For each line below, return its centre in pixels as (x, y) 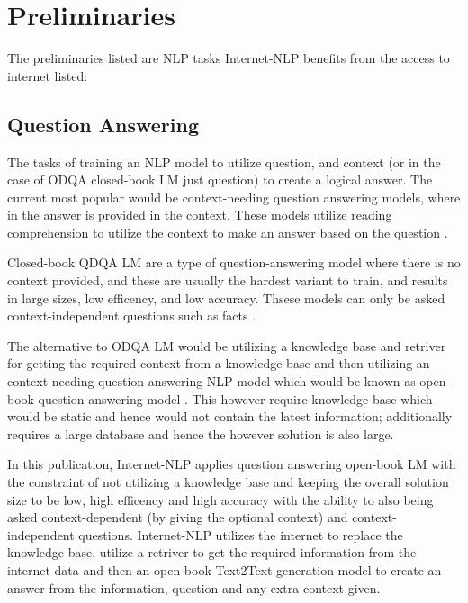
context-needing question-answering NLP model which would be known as (211, 381)
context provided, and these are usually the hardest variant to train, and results (228, 280)
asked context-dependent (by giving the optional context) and (178, 517)
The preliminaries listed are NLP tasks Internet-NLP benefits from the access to (229, 58)
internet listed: (48, 75)
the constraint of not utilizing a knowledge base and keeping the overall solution (228, 482)
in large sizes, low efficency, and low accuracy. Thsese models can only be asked (226, 297)
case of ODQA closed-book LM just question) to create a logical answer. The (220, 180)
